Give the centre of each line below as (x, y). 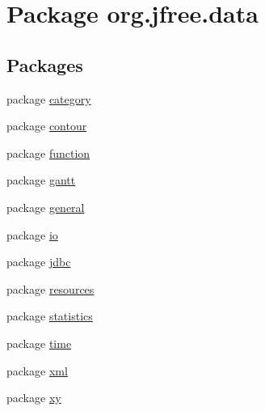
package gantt (41, 180)
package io (32, 234)
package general (46, 207)
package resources (50, 288)
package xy (34, 398)
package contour (47, 126)
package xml (37, 370)
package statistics (50, 316)
